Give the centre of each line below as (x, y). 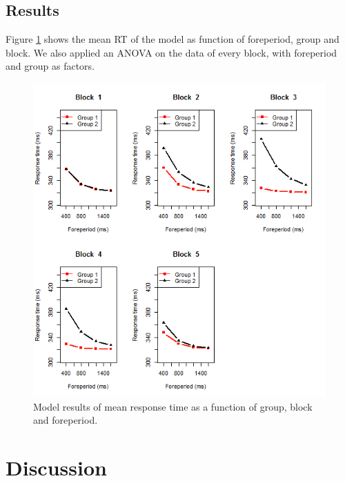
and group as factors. (50, 66)
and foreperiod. (66, 420)
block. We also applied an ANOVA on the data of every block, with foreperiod (171, 52)
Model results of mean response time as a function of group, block (173, 406)
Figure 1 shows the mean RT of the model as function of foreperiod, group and (172, 39)
